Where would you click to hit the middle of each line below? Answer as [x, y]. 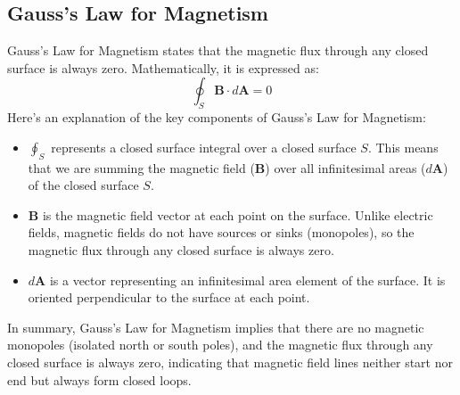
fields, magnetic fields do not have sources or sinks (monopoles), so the [221, 232]
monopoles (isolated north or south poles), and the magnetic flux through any [220, 345]
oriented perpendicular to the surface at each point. [169, 297]
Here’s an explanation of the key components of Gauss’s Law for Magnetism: [217, 117]
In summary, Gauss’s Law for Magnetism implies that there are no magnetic [216, 327]
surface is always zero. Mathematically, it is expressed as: [163, 67]
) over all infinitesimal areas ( [345, 167]
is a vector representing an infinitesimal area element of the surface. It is [247, 280]
